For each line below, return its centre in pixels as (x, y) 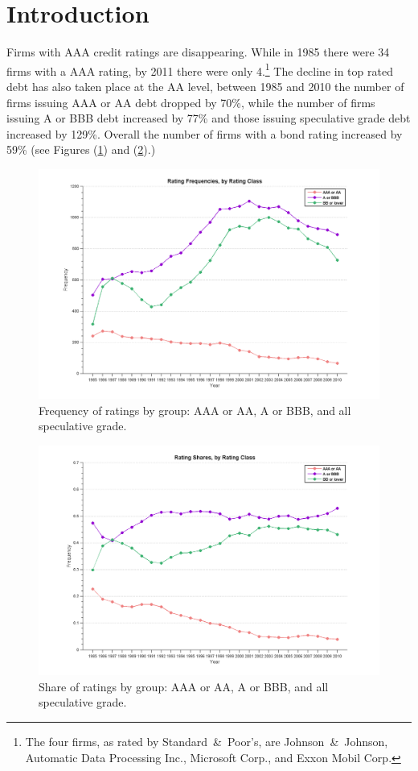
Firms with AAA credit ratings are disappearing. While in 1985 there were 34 (198, 52)
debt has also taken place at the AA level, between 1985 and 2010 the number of (205, 86)
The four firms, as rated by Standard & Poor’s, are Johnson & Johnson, (207, 742)
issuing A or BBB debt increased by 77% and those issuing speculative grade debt (209, 118)
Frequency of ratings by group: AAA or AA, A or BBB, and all (195, 410)
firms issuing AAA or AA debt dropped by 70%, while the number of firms (191, 102)
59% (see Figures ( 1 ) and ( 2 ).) (81, 149)
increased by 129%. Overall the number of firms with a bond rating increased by (205, 133)
